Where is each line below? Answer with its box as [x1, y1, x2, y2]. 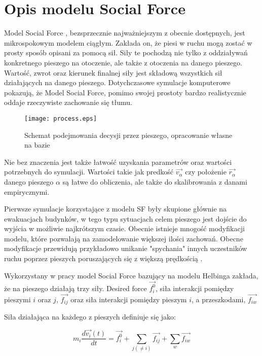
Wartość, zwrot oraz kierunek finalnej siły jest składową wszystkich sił [4, 67, 222, 78]
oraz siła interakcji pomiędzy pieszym [70, 294, 187, 304]
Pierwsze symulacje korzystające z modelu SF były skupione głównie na [4, 203, 227, 214]
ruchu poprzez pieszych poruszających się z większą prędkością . [4, 253, 203, 264]
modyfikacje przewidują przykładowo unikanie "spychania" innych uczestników [4, 243, 247, 254]
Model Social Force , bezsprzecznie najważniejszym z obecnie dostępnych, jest [4, 27, 245, 38]
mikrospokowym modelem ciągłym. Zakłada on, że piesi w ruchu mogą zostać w [4, 37, 252, 48]
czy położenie [185, 166, 227, 177]
